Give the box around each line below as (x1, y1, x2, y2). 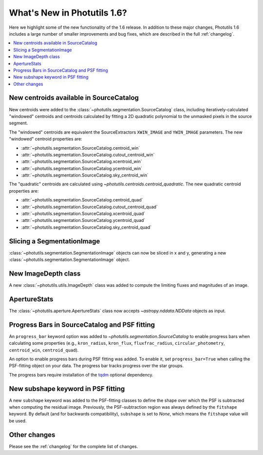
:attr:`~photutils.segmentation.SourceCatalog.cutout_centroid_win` (21, 152, 155, 158)
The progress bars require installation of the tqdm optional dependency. (9, 372, 153, 377)
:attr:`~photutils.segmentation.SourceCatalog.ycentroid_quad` (21, 218, 146, 223)
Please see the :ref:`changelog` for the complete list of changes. (9, 443, 138, 449)
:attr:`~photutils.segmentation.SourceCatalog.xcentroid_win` (21, 158, 142, 164)
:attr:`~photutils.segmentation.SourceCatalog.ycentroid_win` (21, 165, 142, 171)
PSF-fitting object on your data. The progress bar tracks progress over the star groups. (9, 363, 184, 369)
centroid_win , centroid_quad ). (9, 347, 79, 353)
